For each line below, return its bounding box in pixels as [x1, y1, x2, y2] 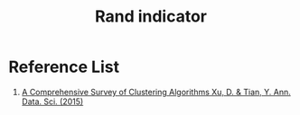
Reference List [8, 57, 119, 77]
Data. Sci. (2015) [21, 96, 84, 107]
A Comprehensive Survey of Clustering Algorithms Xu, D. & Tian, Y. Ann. [21, 86, 291, 97]
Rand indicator [94, 6, 208, 27]
